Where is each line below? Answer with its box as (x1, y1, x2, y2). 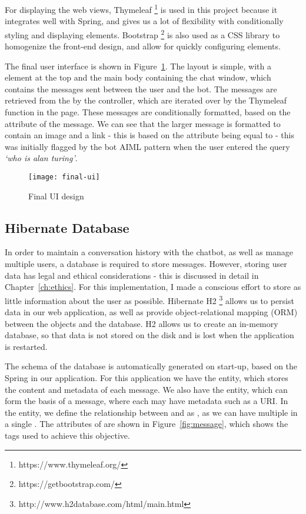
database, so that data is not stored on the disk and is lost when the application (5, 329, 294, 341)
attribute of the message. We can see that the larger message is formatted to (5, 117, 281, 129)
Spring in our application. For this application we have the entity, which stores (5, 372, 288, 384)
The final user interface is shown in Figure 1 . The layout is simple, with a (5, 59, 271, 72)
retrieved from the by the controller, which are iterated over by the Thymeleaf (5, 94, 287, 106)
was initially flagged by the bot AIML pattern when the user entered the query (5, 140, 290, 152)
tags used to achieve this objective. (5, 429, 130, 442)
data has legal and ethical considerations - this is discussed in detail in (5, 269, 259, 281)
